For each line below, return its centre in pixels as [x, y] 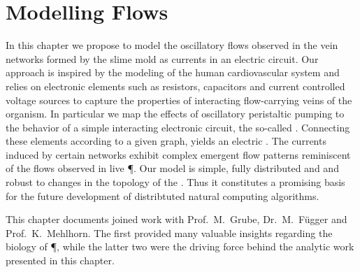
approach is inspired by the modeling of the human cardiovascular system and [173, 72]
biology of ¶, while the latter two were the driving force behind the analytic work [180, 246]
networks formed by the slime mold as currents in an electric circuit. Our [162, 58]
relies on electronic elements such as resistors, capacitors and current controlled [175, 86]
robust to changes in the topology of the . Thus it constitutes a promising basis [175, 182]
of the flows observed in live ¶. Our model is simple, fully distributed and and [172, 168]
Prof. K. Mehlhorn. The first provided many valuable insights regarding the [169, 232]
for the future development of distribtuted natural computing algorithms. [163, 195]
